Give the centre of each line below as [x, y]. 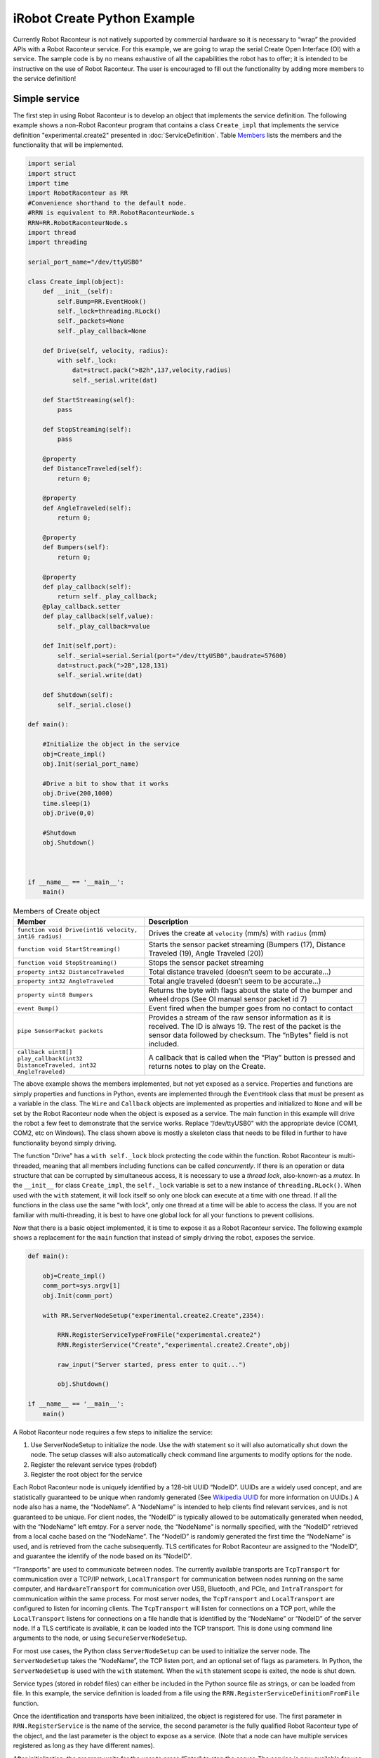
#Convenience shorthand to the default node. [107, 203]
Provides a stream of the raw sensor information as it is [240, 1018]
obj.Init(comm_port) [78, 1295]
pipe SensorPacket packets [60, 1031]
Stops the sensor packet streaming [206, 963]
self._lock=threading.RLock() [109, 312]
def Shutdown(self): [78, 695]
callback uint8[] [45, 1052]
